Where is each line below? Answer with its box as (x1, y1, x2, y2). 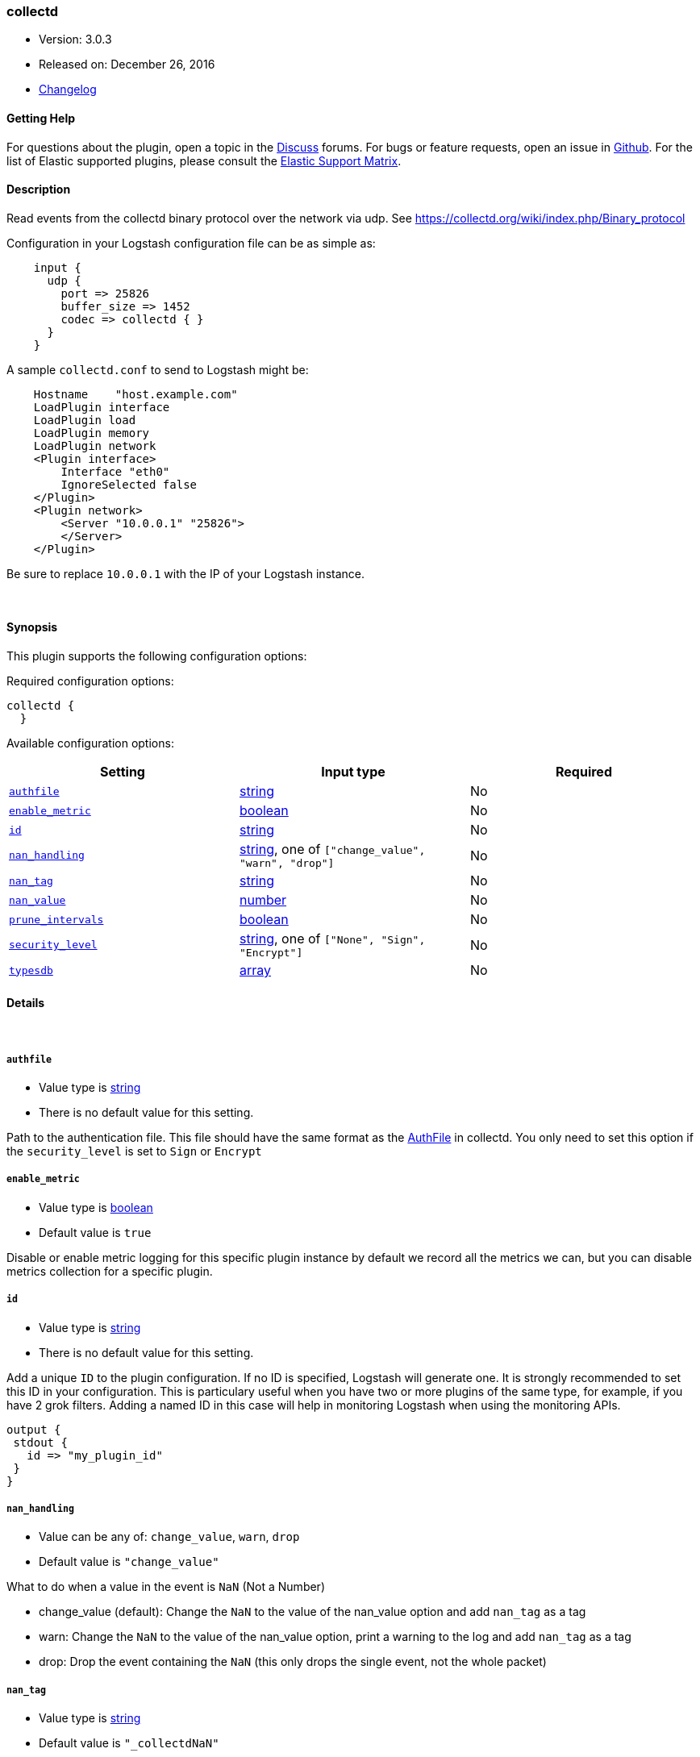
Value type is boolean (39, 1200, 153, 1214)
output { (6, 1422, 61, 1436)
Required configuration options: (6, 674, 174, 689)
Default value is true (39, 1225, 152, 1239)
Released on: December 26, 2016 (39, 57, 215, 72)
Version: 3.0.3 (39, 32, 112, 47)
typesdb (9, 964, 53, 976)
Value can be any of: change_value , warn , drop (39, 1530, 300, 1544)
